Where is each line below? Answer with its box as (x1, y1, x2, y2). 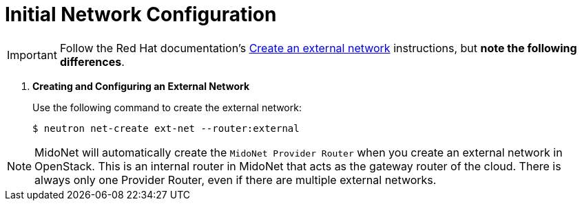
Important (7, 47, 57, 62)
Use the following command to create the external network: (32, 101, 302, 113)
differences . (59, 54, 125, 69)
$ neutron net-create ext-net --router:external (32, 122, 300, 134)
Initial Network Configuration (5, 3, 277, 26)
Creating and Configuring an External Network (32, 80, 250, 92)
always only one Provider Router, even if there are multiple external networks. (34, 172, 437, 187)
